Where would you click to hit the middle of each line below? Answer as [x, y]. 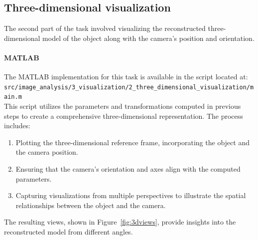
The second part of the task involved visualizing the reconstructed [105, 28]
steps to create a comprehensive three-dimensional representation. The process [124, 116]
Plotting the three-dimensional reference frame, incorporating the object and [132, 142]
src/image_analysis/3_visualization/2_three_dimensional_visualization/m [129, 87]
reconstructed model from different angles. [68, 232]
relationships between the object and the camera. [91, 205]
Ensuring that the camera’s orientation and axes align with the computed [128, 169]
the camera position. [47, 152]
